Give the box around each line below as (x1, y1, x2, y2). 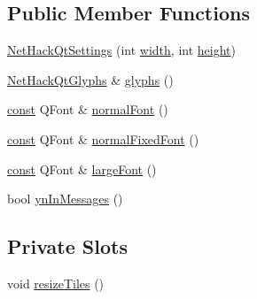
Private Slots (7, 233, 128, 260)
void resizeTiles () (7, 273, 105, 292)
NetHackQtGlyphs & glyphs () (7, 70, 174, 88)
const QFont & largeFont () (7, 159, 157, 178)
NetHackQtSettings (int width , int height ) (7, 41, 236, 59)
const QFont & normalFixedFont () (7, 129, 199, 148)
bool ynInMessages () (7, 189, 123, 208)
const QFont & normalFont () (7, 100, 168, 119)
